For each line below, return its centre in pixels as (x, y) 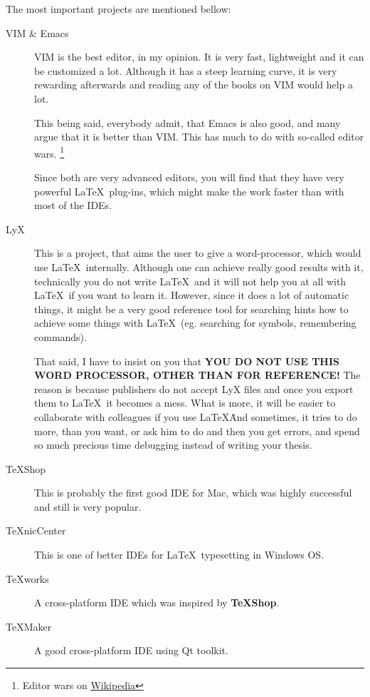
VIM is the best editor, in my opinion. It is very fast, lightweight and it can (199, 57)
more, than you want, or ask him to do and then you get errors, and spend (197, 431)
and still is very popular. (88, 506)
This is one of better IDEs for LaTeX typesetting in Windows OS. (179, 555)
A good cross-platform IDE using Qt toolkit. (131, 650)
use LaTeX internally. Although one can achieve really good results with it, (199, 266)
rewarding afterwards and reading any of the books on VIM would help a (194, 85)
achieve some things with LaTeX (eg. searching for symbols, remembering (195, 323)
